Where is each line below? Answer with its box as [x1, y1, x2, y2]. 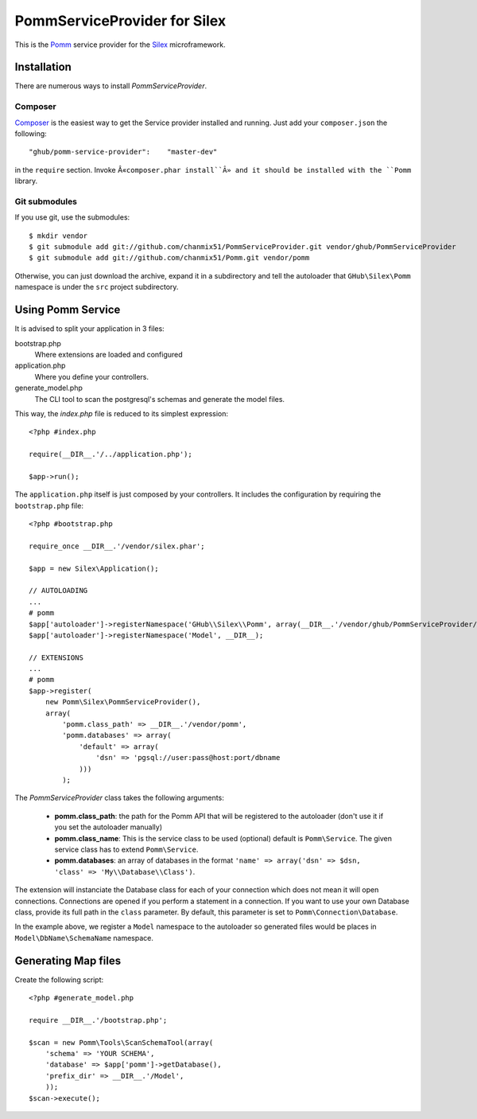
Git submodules [14, 196, 78, 207]
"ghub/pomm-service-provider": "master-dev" [29, 147, 218, 157]
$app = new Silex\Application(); [29, 563, 159, 573]
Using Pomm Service [14, 303, 121, 317]
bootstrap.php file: [14, 501, 83, 510]
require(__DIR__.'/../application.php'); [29, 450, 192, 459]
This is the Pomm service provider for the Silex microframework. [14, 40, 226, 49]
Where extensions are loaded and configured [34, 349, 183, 359]
